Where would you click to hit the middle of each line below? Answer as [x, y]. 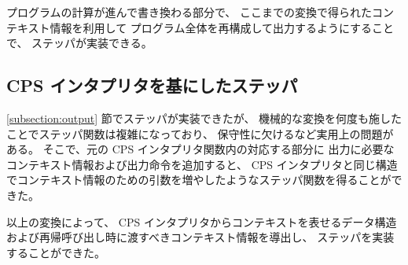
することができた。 [56, 252]
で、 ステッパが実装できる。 [79, 43]
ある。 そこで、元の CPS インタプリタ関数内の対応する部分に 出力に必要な [200, 149]
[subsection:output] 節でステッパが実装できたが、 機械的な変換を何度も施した [204, 118]
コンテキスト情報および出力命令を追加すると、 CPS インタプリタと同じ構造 [202, 164]
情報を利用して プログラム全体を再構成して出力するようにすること [222, 27]
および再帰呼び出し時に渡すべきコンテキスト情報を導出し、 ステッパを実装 [200, 237]
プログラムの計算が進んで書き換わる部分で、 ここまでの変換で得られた [189, 12]
